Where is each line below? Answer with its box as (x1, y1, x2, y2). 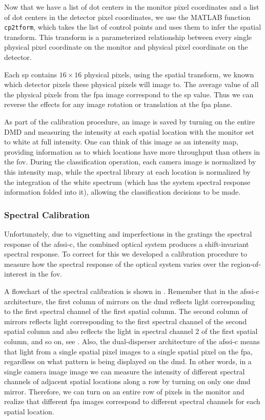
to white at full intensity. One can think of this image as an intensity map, (4, 136, 238, 147)
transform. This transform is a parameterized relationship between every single (4, 31, 252, 42)
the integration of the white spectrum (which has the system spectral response (4, 176, 251, 187)
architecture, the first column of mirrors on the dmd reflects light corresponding (4, 296, 255, 306)
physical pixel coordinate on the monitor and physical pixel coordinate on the (4, 41, 248, 52)
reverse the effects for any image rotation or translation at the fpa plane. (4, 99, 232, 110)
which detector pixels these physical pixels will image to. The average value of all (4, 79, 259, 90)
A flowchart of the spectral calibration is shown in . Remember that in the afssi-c (4, 285, 259, 296)
